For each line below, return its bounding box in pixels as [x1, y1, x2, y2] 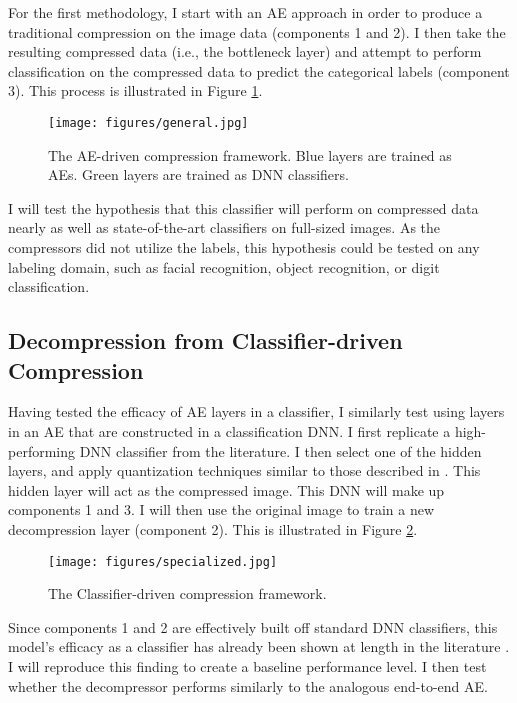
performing [8, 440, 75, 461]
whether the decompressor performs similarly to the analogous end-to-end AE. [8, 675, 488, 696]
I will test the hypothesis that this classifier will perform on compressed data [8, 197, 479, 218]
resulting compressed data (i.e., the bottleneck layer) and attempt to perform [8, 41, 482, 62]
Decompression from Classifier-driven [8, 325, 403, 356]
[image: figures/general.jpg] [48, 115, 249, 130]
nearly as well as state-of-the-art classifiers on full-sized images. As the [8, 217, 441, 238]
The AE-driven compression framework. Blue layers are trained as [48, 144, 452, 165]
